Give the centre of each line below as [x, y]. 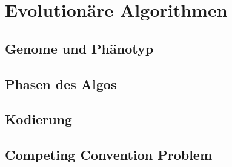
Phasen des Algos [61, 83]
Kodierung [39, 119]
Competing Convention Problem [109, 155]
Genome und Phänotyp [79, 48]
